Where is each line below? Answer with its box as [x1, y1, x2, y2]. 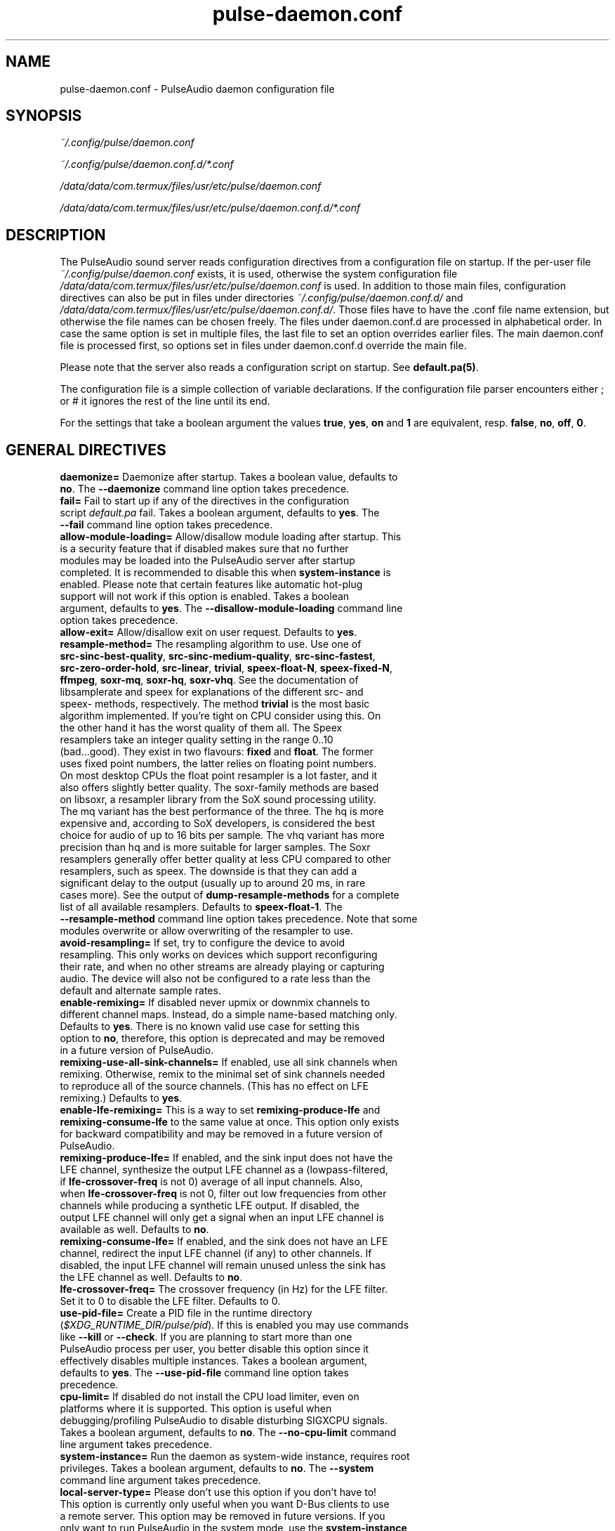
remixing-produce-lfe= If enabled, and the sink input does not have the [60, 1152, 393, 1164]
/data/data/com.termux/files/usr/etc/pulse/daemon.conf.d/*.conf [60, 202, 361, 214]
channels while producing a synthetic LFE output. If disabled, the [60, 1199, 359, 1212]
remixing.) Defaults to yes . [60, 1092, 183, 1105]
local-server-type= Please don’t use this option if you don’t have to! [60, 1486, 377, 1499]
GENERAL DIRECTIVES [6, 441, 166, 459]
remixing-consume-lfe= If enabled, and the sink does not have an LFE [60, 1235, 388, 1248]
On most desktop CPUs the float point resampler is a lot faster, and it [60, 769, 378, 782]
